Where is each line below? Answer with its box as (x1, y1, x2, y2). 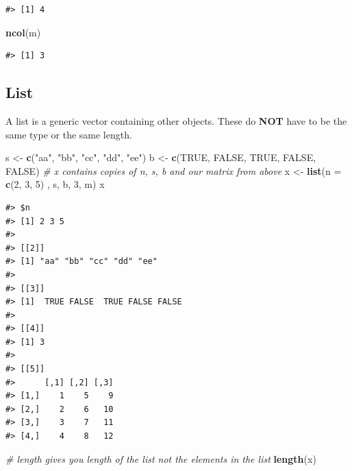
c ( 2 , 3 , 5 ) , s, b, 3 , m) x (5, 177, 105, 191)
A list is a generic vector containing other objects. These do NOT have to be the (5, 113, 347, 128)
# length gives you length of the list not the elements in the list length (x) (5, 451, 316, 466)
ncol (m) (5, 25, 41, 39)
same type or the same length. (5, 127, 132, 141)
